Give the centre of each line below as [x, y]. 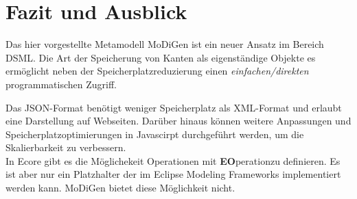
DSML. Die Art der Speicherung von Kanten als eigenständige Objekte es [161, 57]
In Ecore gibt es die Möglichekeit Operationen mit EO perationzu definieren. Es [173, 160]
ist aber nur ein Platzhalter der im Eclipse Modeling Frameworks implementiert [173, 174]
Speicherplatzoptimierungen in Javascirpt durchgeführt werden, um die [155, 134]
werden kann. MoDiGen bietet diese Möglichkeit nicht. [120, 188]
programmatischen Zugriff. [61, 84]
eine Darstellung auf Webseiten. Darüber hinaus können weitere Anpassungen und [178, 121]
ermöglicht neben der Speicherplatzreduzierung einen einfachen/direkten [157, 71]
